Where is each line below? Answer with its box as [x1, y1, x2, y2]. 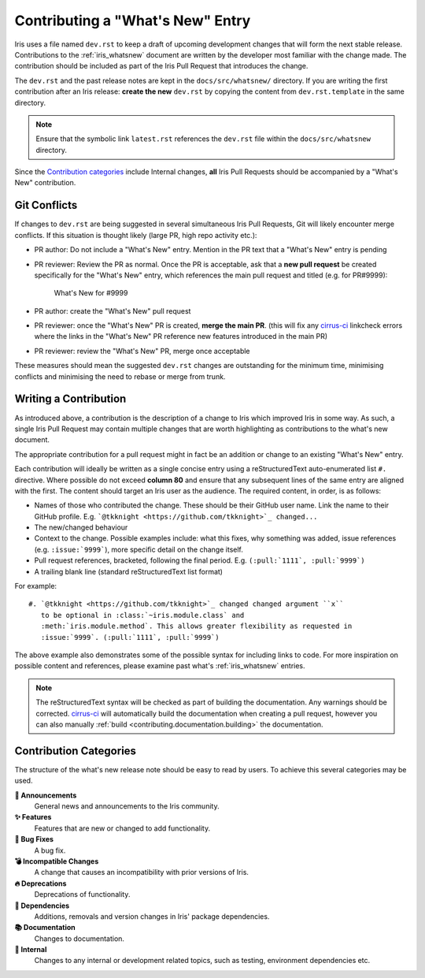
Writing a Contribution [14, 392, 127, 406]
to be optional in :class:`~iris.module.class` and [40, 611, 245, 619]
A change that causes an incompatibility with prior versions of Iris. [34, 868, 249, 877]
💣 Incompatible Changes [14, 856, 99, 866]
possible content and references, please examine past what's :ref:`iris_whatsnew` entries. [14, 661, 306, 671]
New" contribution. [14, 178, 76, 188]
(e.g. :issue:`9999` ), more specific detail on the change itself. [34, 545, 243, 554]
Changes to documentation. [34, 934, 125, 943]
